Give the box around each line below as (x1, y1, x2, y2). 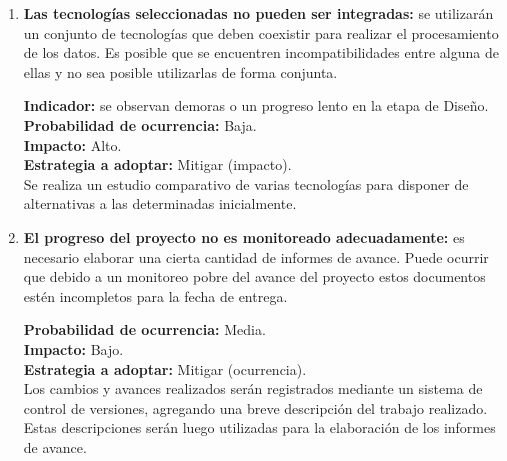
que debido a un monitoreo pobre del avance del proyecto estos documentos (23, 266, 486, 287)
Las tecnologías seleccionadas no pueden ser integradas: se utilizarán (23, 3, 494, 23)
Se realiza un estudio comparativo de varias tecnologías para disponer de (23, 173, 469, 194)
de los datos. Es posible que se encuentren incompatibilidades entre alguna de (23, 42, 499, 63)
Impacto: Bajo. (23, 338, 124, 359)
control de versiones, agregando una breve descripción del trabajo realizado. (23, 397, 488, 418)
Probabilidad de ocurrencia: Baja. (23, 114, 257, 135)
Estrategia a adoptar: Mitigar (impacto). (23, 154, 292, 175)
